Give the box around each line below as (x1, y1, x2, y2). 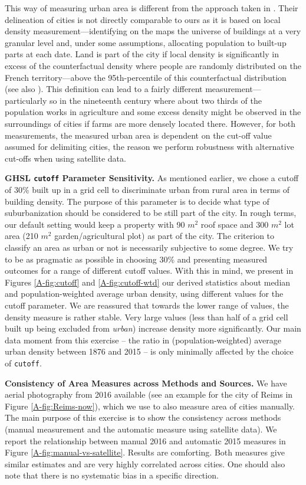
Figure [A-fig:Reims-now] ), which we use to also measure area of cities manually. (5, 399, 295, 412)
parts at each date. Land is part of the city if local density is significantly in (5, 48, 279, 60)
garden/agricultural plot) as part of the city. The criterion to (54, 230, 275, 242)
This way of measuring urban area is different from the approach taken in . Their (5, 2, 298, 14)
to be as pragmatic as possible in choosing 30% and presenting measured (5, 253, 268, 265)
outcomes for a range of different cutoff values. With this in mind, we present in (5, 264, 294, 277)
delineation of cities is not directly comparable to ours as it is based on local (5, 13, 281, 25)
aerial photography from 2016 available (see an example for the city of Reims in (5, 388, 293, 401)
